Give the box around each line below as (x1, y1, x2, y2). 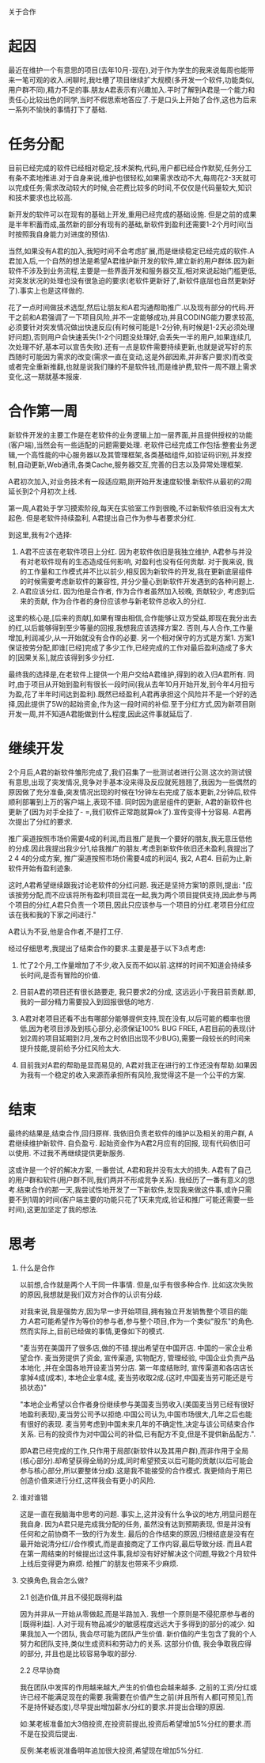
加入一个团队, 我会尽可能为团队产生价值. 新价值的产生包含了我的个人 (33, 1628, 257, 1638)
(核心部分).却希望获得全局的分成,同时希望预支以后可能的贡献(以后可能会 (19, 1455, 254, 1465)
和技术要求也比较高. (8, 192, 74, 202)
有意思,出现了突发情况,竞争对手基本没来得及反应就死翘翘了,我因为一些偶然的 (8, 777, 257, 787)
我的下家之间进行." (35, 909, 97, 919)
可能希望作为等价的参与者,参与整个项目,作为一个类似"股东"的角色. (40, 1316, 255, 1325)
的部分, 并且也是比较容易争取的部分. (19, 1648, 137, 1658)
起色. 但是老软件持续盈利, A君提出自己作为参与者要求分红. (8, 513, 196, 522)
